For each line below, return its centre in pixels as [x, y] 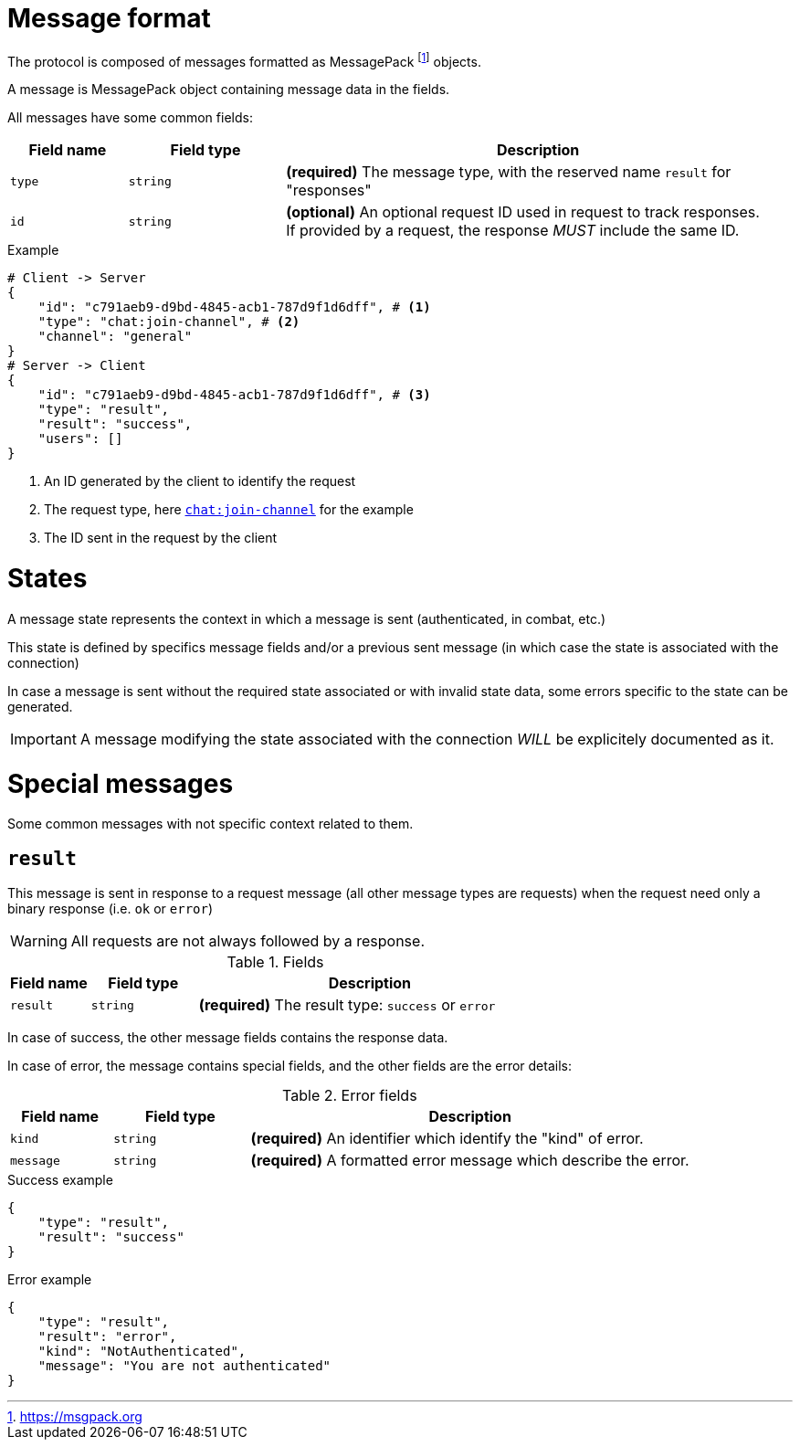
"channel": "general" [115, 337]
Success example [60, 1180]
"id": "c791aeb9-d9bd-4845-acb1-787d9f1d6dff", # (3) [234, 395]
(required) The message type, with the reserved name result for [509, 172]
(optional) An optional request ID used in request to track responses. [523, 212]
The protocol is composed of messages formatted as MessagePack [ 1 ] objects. [244, 60]
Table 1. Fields [275, 962]
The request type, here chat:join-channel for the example [229, 510]
